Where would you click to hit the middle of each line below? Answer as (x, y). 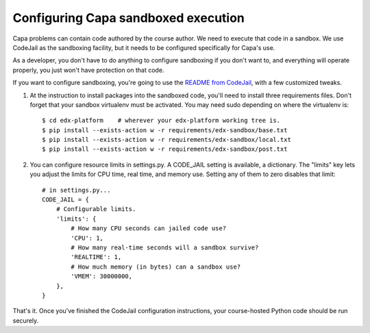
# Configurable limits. (96, 209)
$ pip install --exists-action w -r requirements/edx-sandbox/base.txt (165, 130)
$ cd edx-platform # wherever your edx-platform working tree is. (161, 121)
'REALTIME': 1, (96, 257)
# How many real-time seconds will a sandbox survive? (165, 247)
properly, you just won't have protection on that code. (88, 70)
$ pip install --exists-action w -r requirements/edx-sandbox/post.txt (165, 149)
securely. (26, 320)
